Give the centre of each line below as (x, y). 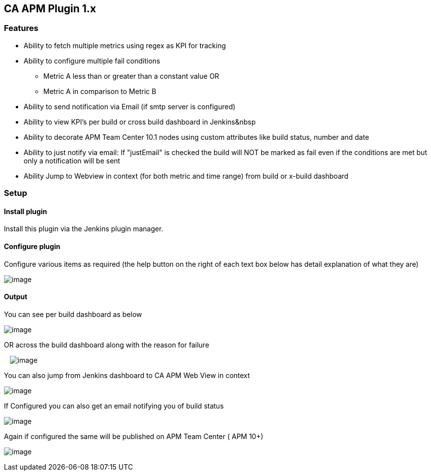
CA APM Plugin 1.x (50, 9)
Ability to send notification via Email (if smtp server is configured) (130, 106)
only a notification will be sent (72, 160)
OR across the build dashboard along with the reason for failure (107, 345)
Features (21, 28)
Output (16, 297)
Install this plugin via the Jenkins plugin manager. (84, 229)
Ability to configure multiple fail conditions (92, 61)
